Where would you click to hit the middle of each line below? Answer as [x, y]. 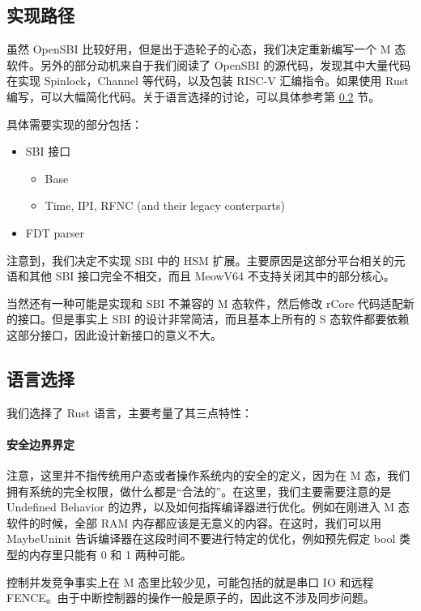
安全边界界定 [40, 444]
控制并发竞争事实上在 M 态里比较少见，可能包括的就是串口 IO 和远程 [190, 581]
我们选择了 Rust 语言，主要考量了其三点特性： [130, 412]
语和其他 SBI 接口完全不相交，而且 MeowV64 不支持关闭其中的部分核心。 [201, 276]
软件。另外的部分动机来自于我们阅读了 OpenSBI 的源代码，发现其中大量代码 [209, 64]
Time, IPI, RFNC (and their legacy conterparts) [165, 205]
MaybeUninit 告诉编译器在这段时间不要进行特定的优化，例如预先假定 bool [201, 538]
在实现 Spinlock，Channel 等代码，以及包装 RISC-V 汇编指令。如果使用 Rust [208, 81]
